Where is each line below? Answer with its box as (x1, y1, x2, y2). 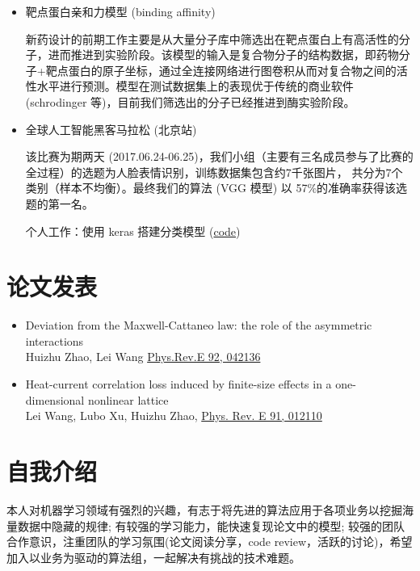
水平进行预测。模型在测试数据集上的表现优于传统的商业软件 (36, 78, 354, 94)
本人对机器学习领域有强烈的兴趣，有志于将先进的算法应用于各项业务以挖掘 (6, 501, 402, 518)
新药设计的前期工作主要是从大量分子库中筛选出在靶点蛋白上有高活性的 (25, 30, 399, 47)
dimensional (25, 391, 85, 408)
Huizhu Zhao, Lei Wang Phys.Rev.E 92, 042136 (25, 348, 261, 365)
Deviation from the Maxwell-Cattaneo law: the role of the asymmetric (25, 317, 372, 334)
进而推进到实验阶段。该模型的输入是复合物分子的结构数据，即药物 (48, 46, 399, 63)
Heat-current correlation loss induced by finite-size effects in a (25, 376, 332, 393)
